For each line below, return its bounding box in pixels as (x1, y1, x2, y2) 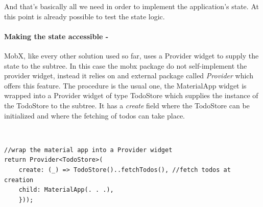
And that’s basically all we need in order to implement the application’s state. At (4, 1, 259, 11)
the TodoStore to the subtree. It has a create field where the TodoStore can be (4, 100, 250, 110)
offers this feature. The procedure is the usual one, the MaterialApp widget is (4, 80, 247, 91)
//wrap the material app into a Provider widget (4, 146, 173, 154)
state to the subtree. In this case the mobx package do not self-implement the (4, 60, 247, 71)
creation (4, 176, 34, 184)
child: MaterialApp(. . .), (18, 186, 114, 194)
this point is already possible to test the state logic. (4, 11, 165, 21)
